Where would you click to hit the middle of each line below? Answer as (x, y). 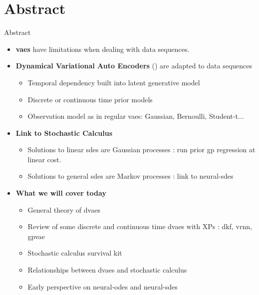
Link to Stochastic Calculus (64, 133)
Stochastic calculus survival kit (75, 253)
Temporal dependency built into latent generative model (114, 82)
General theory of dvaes (64, 209)
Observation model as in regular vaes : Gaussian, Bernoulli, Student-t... (136, 116)
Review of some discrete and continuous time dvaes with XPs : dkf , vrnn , (140, 226)
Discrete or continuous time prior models (90, 99)
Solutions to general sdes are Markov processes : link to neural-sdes (130, 176)
